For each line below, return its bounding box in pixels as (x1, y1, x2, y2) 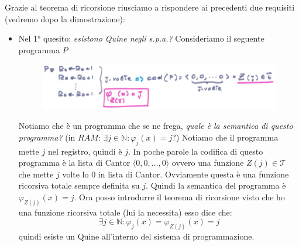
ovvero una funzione (171, 156, 244, 169)
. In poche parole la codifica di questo (128, 145, 263, 157)
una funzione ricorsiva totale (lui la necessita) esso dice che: (18, 206, 232, 218)
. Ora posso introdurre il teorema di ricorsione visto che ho (74, 190, 285, 203)
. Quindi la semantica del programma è (146, 179, 286, 192)
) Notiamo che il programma (176, 131, 279, 143)
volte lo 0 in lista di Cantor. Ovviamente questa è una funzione (62, 168, 289, 180)
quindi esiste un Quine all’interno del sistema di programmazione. (18, 230, 255, 242)
